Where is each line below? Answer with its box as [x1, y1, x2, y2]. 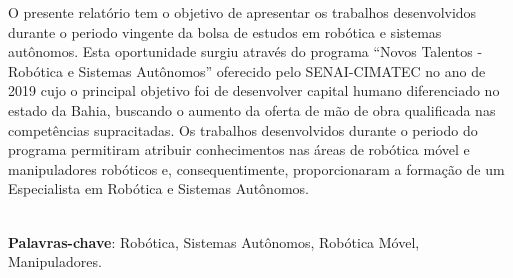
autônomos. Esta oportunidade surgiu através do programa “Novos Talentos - [8, 41, 483, 62]
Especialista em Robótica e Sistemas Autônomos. [8, 178, 309, 199]
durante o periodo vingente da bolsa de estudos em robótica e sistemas [8, 21, 442, 42]
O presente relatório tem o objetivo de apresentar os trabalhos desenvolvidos [8, 2, 477, 22]
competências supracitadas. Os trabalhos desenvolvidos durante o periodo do [8, 119, 478, 140]
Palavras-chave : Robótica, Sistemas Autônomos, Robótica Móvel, [8, 231, 420, 252]
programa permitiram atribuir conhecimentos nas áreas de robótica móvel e [8, 139, 470, 160]
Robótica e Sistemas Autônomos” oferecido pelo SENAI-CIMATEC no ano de [8, 60, 486, 81]
